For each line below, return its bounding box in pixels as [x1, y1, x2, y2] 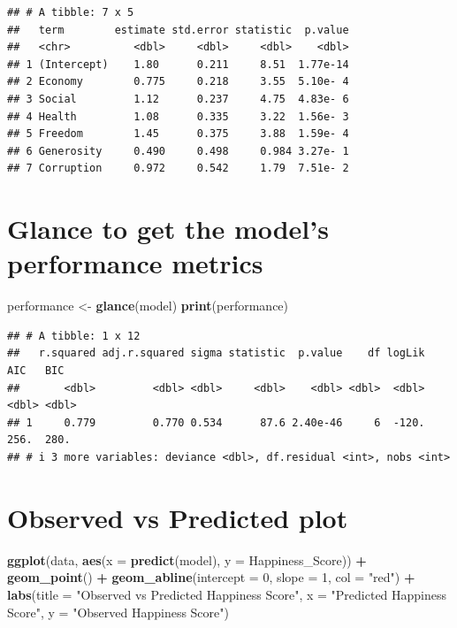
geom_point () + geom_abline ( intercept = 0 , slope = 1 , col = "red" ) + [7, 568, 415, 586]
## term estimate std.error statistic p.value [7, 23, 349, 36]
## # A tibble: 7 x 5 [7, 6, 134, 19]
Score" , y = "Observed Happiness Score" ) [7, 602, 229, 621]
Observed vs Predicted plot [7, 499, 348, 535]
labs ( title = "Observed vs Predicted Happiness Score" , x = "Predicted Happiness [7, 585, 447, 603]
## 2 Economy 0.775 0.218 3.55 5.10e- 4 [7, 75, 349, 88]
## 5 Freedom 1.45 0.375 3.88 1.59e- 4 [7, 127, 349, 141]
